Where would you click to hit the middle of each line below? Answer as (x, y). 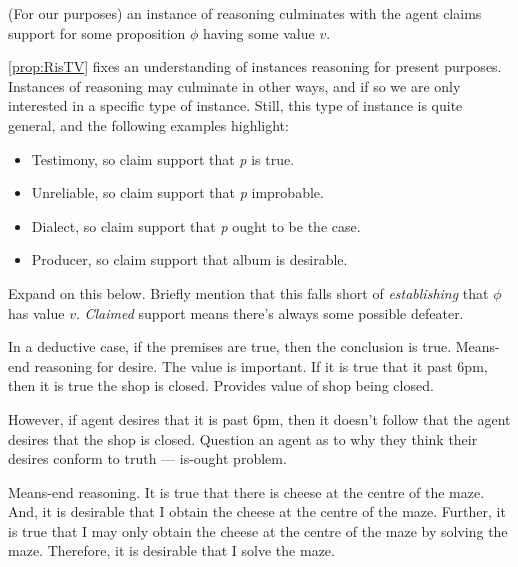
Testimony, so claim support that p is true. (163, 158)
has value (36, 312)
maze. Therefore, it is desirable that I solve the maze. (171, 550)
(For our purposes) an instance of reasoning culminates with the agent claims (245, 13)
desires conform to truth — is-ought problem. (147, 458)
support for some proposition (97, 32)
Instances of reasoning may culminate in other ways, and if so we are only (234, 85)
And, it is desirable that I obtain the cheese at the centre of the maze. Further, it (257, 511)
